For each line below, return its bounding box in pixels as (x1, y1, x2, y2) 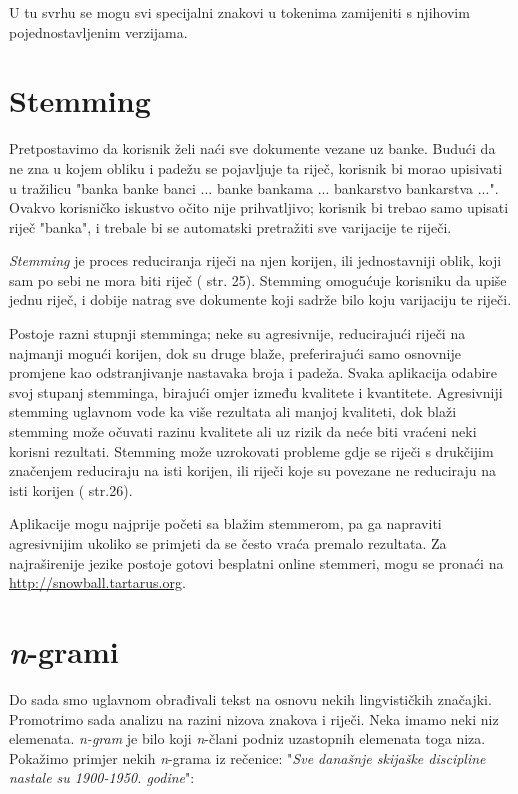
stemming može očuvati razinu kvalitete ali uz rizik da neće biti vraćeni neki (9, 421, 477, 442)
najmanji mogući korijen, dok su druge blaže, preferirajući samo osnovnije (9, 342, 461, 363)
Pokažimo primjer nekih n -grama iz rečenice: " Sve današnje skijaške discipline (9, 747, 486, 768)
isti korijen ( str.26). (9, 479, 133, 500)
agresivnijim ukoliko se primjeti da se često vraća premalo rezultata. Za (9, 533, 447, 553)
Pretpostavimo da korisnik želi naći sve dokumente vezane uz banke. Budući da (9, 138, 496, 159)
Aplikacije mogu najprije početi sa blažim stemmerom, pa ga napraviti (9, 513, 442, 534)
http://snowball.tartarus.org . (9, 572, 186, 593)
